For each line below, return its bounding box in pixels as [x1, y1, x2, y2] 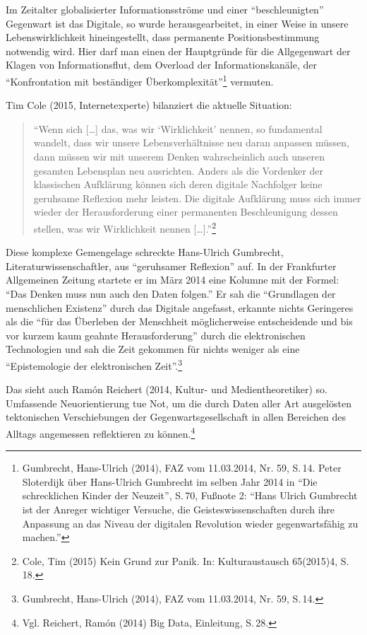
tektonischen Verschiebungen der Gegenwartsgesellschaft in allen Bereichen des [6, 409, 346, 424]
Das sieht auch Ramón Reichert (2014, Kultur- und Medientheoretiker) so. [6, 382, 327, 397]
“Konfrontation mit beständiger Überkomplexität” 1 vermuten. [6, 71, 274, 88]
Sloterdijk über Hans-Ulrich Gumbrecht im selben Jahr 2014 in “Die [22, 474, 318, 489]
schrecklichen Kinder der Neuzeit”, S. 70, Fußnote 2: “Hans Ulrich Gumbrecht [22, 488, 358, 503]
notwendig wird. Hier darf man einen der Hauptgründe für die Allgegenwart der [6, 43, 351, 58]
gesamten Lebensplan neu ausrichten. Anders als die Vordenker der [33, 163, 324, 177]
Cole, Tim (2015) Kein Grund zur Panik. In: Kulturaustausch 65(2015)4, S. [22, 553, 349, 568]
